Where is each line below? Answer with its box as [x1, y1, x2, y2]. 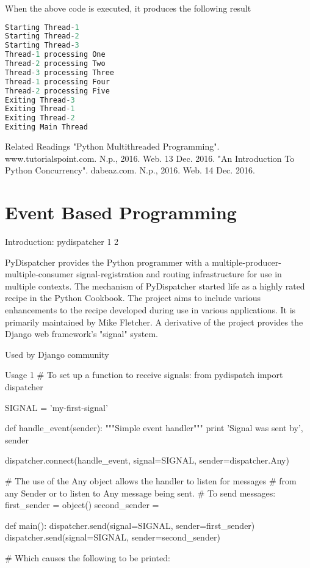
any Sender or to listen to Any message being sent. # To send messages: [5, 486, 276, 499]
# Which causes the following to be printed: [5, 551, 170, 564]
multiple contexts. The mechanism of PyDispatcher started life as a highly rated [5, 279, 305, 292]
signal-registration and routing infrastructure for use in [76, 268, 282, 280]
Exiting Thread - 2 [5, 114, 75, 123]
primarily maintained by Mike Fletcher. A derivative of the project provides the [5, 315, 303, 328]
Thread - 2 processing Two [5, 59, 106, 68]
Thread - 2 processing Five [5, 86, 110, 95]
